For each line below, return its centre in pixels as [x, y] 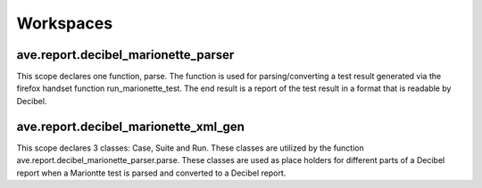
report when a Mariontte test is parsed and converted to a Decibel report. [151, 173]
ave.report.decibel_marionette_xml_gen [131, 126]
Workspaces [65, 23]
